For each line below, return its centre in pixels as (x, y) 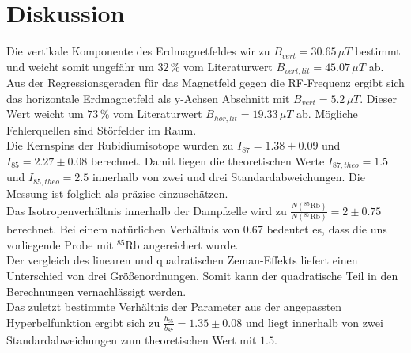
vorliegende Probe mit (60, 244)
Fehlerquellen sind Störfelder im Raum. (102, 129)
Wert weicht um (45, 114)
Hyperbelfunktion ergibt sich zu (83, 322)
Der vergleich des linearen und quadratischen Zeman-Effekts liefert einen (182, 260)
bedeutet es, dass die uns (327, 229)
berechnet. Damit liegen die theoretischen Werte (208, 161)
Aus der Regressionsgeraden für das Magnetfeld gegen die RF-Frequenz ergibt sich (205, 83)
